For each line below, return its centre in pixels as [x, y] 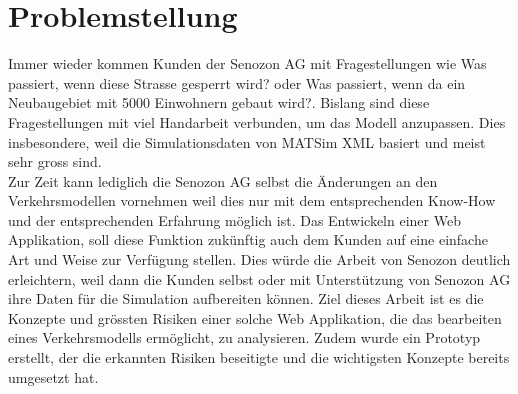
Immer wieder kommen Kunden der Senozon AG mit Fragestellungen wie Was [247, 63]
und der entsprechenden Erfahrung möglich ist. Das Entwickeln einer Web [234, 219]
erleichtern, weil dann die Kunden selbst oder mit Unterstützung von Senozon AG [259, 278]
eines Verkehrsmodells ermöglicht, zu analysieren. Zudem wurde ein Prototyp [244, 337]
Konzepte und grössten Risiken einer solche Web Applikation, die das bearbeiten [255, 317]
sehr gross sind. [55, 161]
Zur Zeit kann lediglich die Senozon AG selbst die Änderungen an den [223, 180]
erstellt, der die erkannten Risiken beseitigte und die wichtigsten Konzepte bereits [259, 357]
